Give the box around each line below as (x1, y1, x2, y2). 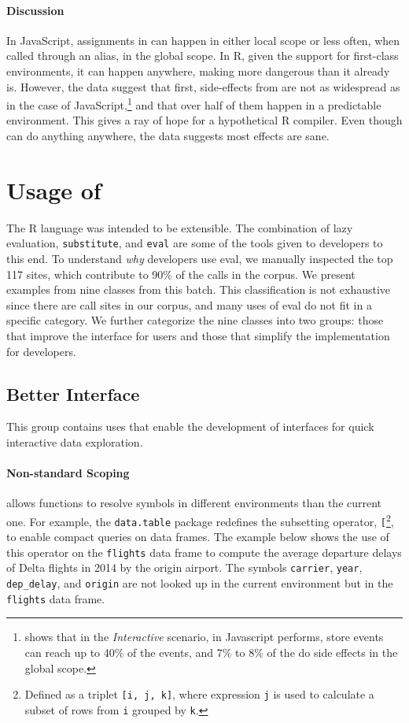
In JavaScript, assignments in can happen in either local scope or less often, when (6, 32, 400, 48)
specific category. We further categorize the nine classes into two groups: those (6, 312, 384, 328)
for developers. (6, 343, 76, 359)
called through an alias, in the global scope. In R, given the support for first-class (6, 47, 399, 64)
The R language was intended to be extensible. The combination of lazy (6, 219, 353, 235)
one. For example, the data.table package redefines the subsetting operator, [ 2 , (6, 510, 394, 529)
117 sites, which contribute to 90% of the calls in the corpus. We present (6, 265, 356, 282)
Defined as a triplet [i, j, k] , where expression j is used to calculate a (24, 686, 374, 703)
